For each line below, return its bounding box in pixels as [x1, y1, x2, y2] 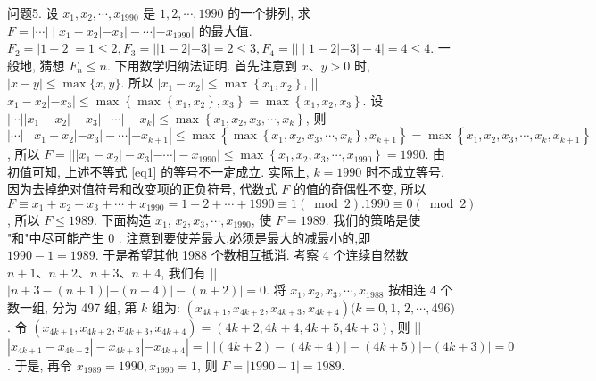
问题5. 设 [7, 4, 59, 21]
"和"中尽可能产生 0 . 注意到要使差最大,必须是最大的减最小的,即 [7, 228, 371, 246]
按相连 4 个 [388, 280, 453, 299]
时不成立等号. [366, 162, 444, 180]
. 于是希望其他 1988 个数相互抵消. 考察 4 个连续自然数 [95, 245, 409, 264]
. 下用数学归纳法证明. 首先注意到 [106, 55, 298, 74]
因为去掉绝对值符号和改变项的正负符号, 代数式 [7, 179, 277, 198]
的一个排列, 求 [228, 4, 310, 21]
